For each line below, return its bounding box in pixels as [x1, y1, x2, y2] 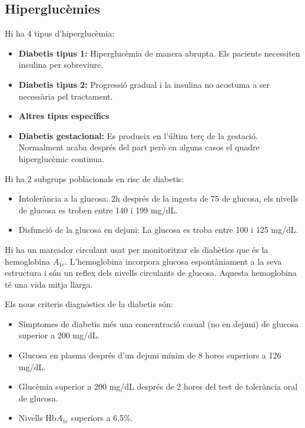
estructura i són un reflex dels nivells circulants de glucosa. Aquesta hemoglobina [5, 266, 297, 279]
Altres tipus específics [18, 110, 110, 122]
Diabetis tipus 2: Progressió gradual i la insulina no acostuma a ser [18, 78, 270, 90]
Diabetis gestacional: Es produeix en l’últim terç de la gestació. [18, 129, 258, 141]
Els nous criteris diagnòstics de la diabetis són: [5, 298, 173, 310]
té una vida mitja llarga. [5, 278, 93, 290]
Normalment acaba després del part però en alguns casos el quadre [18, 141, 260, 153]
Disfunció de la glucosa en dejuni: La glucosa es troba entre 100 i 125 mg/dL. [18, 223, 299, 236]
